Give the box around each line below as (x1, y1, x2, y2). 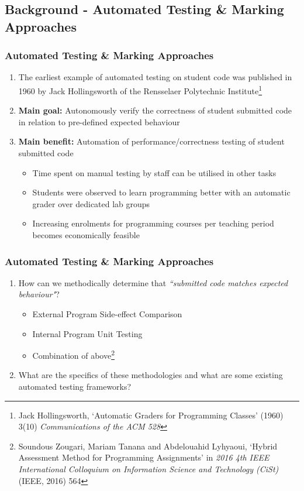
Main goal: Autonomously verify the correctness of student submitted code (18, 104, 292, 116)
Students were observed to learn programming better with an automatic (32, 186, 291, 198)
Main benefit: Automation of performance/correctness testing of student (18, 135, 285, 147)
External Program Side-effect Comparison (32, 307, 182, 320)
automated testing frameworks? (18, 380, 132, 393)
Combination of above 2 (32, 348, 115, 361)
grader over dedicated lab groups (32, 197, 150, 210)
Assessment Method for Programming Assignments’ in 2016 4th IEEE (18, 451, 270, 463)
